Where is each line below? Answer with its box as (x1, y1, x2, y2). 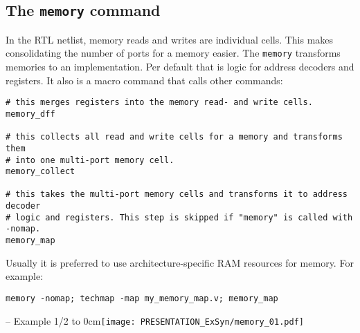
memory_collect (6, 166, 75, 177)
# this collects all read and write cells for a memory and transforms (6, 132, 343, 142)
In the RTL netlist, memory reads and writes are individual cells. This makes (6, 32, 334, 46)
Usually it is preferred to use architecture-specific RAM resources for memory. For (6, 255, 354, 269)
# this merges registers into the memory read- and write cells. (6, 97, 313, 108)
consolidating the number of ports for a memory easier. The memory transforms (6, 46, 341, 60)
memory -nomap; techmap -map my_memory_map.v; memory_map (6, 293, 278, 303)
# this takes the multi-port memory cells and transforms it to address (6, 189, 348, 200)
